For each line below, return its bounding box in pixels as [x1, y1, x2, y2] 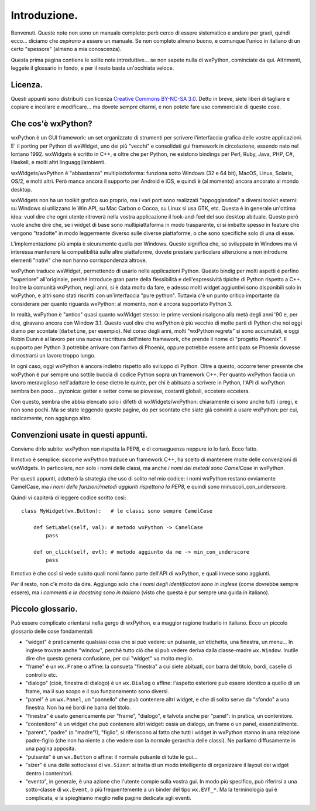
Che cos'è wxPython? [11, 119, 93, 129]
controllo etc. [25, 671, 58, 678]
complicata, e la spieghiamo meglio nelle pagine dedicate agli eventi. [25, 794, 191, 801]
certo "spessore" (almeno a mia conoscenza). [11, 46, 122, 53]
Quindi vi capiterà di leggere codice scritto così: [11, 494, 126, 501]
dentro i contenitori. [25, 769, 73, 776]
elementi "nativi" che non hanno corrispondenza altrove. [11, 257, 147, 264]
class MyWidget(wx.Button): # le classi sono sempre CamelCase [21, 507, 213, 514]
